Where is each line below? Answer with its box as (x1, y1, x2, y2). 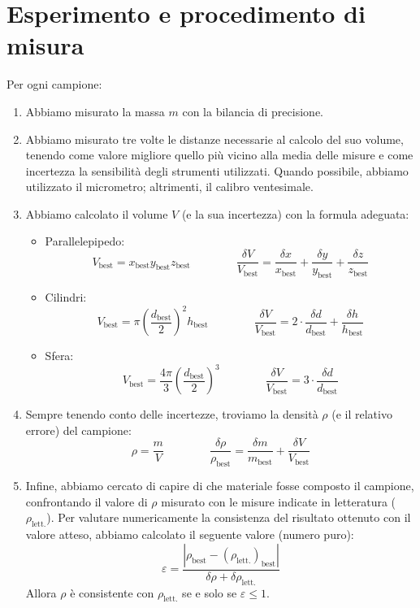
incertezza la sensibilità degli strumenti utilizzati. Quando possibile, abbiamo (25, 162, 409, 179)
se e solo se (182, 584, 237, 601)
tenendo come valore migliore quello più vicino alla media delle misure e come (25, 146, 414, 163)
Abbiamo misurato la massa (25, 102, 165, 119)
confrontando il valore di (25, 493, 148, 510)
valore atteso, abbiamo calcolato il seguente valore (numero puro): (25, 526, 354, 543)
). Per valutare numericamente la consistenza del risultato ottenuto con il (46, 509, 411, 526)
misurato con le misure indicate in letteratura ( (161, 493, 396, 510)
